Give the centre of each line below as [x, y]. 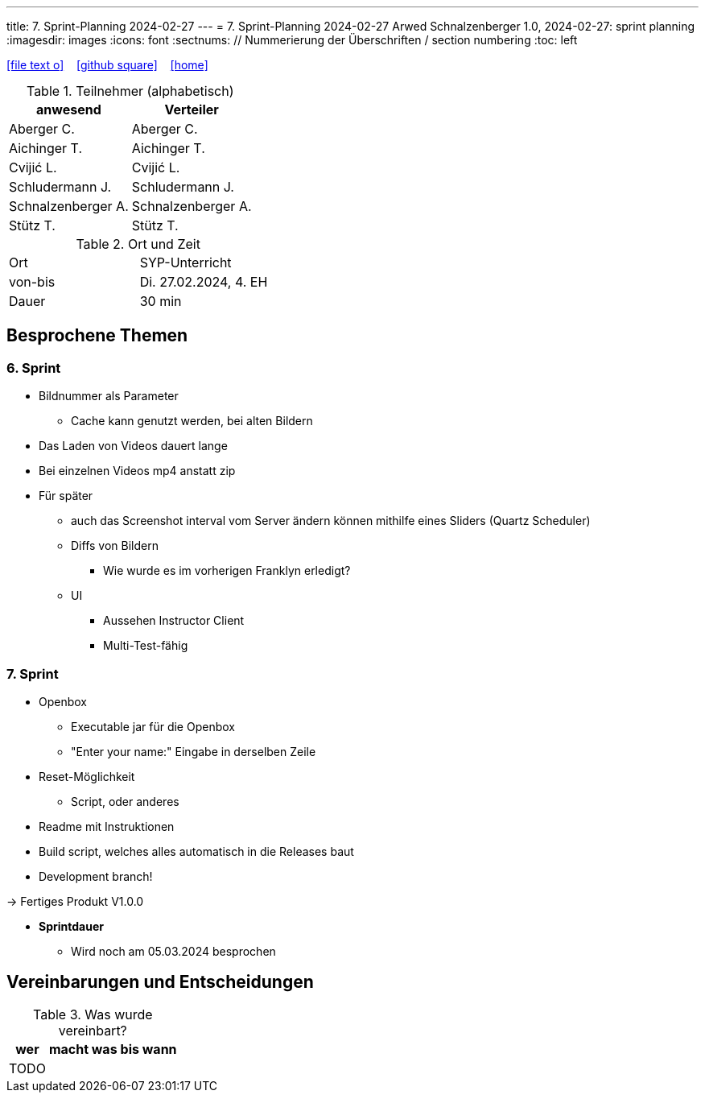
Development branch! [96, 876]
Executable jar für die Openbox [153, 726]
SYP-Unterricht [186, 262]
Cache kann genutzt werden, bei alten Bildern [192, 421]
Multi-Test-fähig [146, 646]
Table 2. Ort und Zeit [138, 244]
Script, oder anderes [125, 801]
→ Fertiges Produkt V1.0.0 [75, 901]
